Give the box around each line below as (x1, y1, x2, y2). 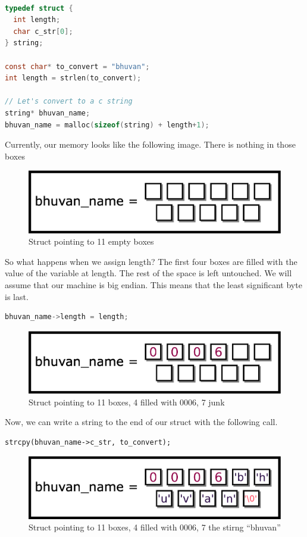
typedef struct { (5, 4, 73, 13)
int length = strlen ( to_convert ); (5, 74, 142, 83)
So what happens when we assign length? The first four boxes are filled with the (5, 255, 297, 267)
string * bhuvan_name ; (5, 108, 90, 117)
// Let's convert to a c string (5, 97, 133, 106)
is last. (5, 290, 29, 302)
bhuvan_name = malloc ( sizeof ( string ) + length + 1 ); (5, 120, 209, 129)
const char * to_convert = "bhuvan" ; (5, 62, 150, 71)
